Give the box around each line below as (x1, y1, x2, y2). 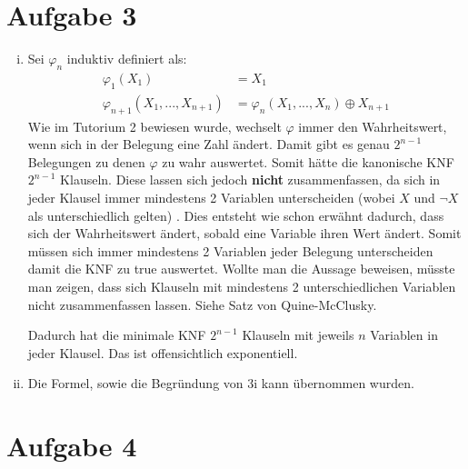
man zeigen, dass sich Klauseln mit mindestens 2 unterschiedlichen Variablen (27, 276, 456, 295)
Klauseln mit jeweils (242, 325, 354, 344)
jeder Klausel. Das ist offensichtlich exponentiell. (27, 343, 298, 362)
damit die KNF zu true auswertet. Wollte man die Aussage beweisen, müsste (27, 259, 455, 278)
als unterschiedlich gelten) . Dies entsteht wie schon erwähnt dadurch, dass (27, 205, 444, 225)
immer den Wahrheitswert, (298, 116, 447, 135)
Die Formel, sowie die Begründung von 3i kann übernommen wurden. (27, 374, 414, 393)
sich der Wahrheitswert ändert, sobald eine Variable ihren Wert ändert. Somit (27, 224, 462, 243)
